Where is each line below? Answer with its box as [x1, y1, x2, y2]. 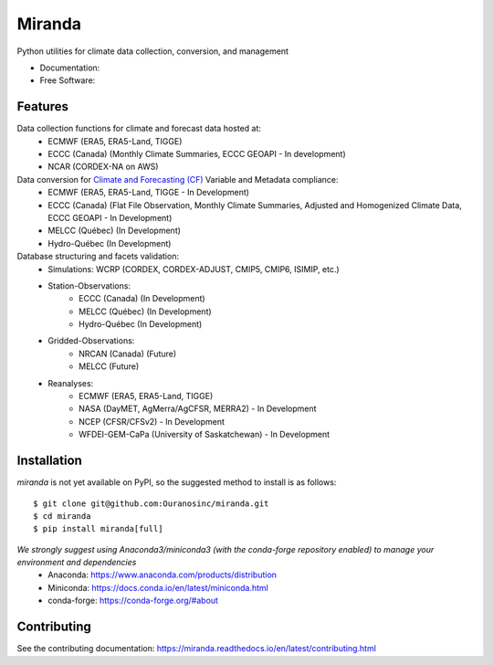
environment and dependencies [16, 557, 137, 568]
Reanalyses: [47, 377, 94, 388]
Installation [16, 453, 82, 469]
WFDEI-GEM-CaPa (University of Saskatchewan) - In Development [79, 429, 330, 440]
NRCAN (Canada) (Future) [79, 348, 177, 359]
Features [16, 99, 68, 114]
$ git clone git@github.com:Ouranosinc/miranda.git [33, 498, 269, 509]
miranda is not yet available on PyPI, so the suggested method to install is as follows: [16, 477, 337, 488]
